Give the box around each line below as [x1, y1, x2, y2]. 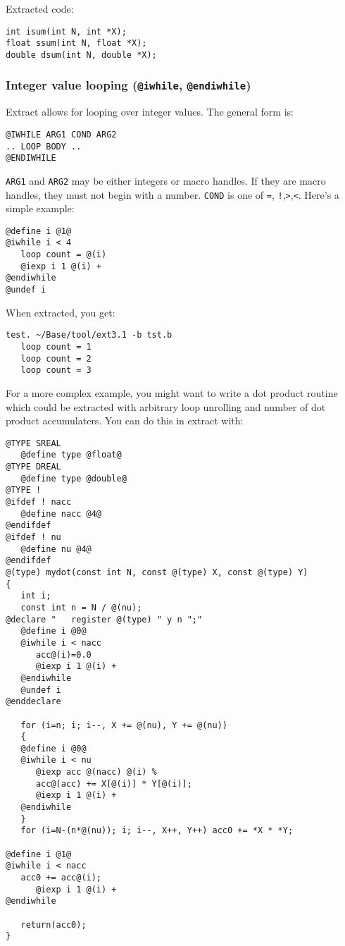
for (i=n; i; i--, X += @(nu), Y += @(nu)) [20, 720, 227, 730]
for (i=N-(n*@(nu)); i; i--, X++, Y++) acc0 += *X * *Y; [20, 825, 294, 836]
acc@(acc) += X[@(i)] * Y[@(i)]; [35, 778, 192, 789]
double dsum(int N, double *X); [6, 49, 157, 60]
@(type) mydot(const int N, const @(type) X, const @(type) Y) [6, 567, 308, 577]
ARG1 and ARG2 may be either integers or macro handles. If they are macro [6, 173, 326, 188]
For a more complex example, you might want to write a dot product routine [6, 385, 338, 400]
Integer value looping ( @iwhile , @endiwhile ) [6, 76, 251, 94]
